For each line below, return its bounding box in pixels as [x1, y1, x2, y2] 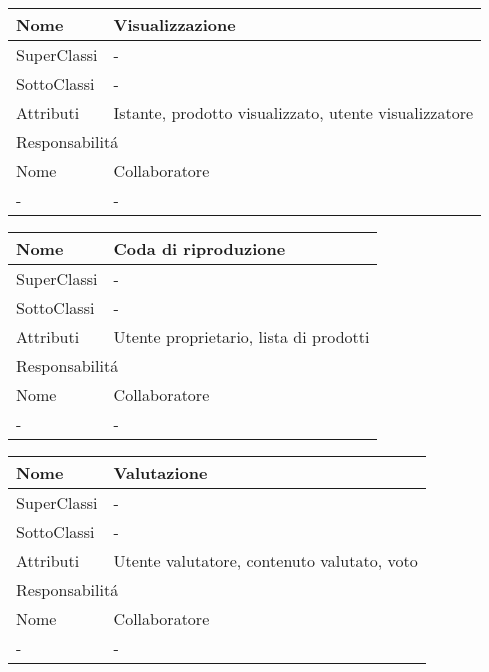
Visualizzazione [113, 13, 236, 36]
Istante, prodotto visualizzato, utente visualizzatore [113, 101, 474, 124]
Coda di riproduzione [113, 237, 286, 260]
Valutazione [113, 461, 208, 484]
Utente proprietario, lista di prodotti [113, 325, 370, 348]
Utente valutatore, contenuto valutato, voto [113, 549, 418, 572]
